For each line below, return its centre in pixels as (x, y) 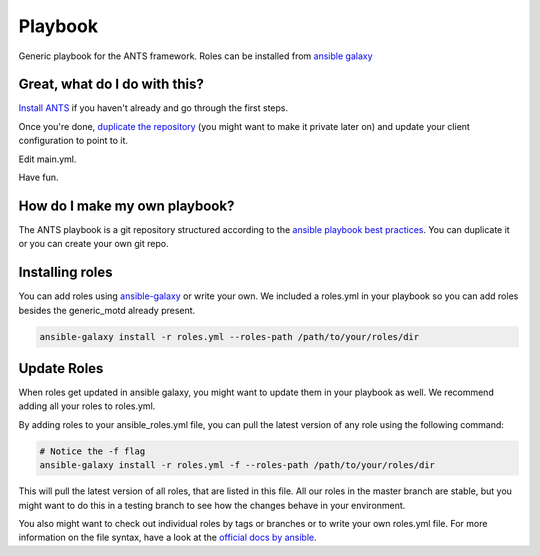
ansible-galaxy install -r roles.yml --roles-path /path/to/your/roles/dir (229, 336)
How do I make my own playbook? (126, 205)
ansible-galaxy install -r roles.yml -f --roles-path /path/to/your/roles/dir (237, 465)
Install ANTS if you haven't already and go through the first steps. (153, 108)
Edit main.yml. (47, 159)
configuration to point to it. (73, 141)
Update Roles (61, 368)
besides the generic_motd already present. (107, 310)
